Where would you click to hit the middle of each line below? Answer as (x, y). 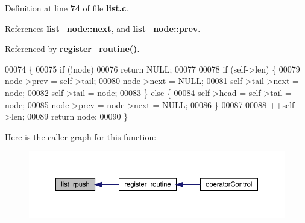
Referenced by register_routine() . (72, 49)
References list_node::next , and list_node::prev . (103, 28)
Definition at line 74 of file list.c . (67, 8)
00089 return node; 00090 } (78, 116)
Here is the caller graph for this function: (81, 136)
